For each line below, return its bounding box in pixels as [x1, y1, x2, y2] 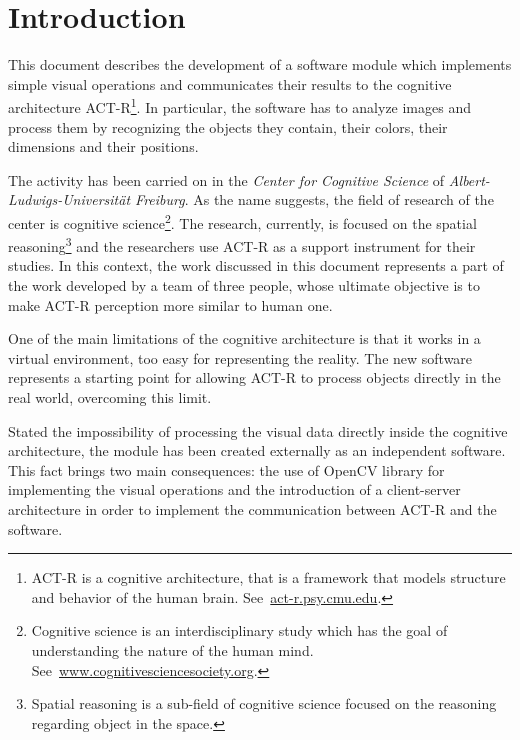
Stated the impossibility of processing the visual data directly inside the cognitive [8, 420, 508, 441]
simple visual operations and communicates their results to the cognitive [8, 73, 452, 94]
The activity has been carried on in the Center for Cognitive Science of [8, 169, 445, 190]
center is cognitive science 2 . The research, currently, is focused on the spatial [8, 209, 477, 233]
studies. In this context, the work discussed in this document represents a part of [8, 255, 504, 276]
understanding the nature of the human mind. [31, 639, 314, 660]
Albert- [448, 169, 490, 190]
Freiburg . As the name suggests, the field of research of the [135, 189, 494, 210]
